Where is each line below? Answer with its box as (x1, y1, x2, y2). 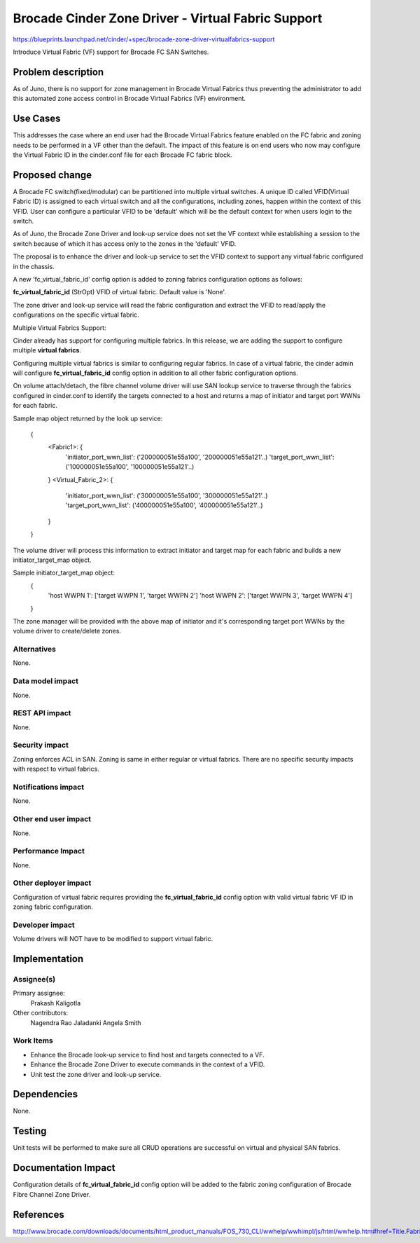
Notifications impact (13, 782, 84, 792)
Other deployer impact (13, 878, 92, 888)
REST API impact (13, 708, 71, 718)
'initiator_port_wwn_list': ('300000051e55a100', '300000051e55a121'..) (65, 491, 268, 500)
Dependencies (13, 1088, 78, 1100)
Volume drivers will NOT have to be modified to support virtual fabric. (13, 935, 213, 943)
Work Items (13, 1036, 53, 1045)
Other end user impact (13, 814, 91, 824)
